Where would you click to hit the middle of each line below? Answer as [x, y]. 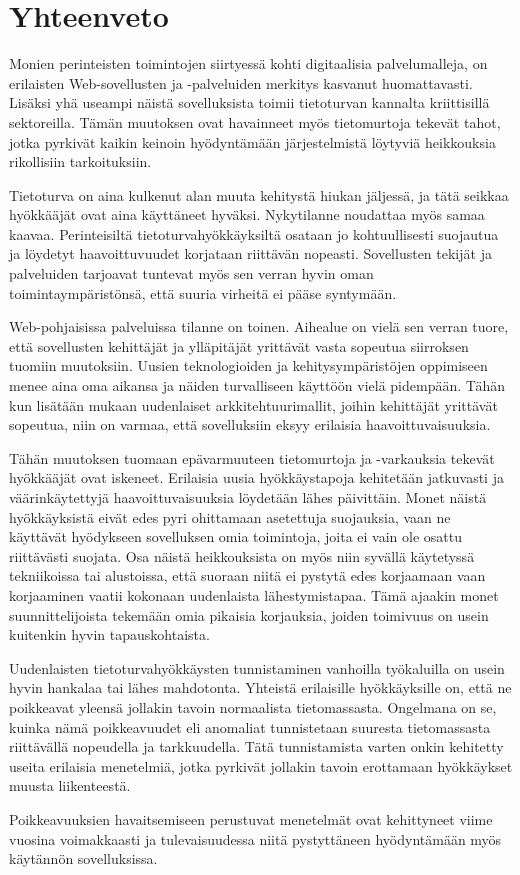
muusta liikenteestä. [70, 785]
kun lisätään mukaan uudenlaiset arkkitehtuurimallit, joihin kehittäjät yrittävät [253, 404]
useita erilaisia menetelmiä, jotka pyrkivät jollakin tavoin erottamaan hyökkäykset [261, 765]
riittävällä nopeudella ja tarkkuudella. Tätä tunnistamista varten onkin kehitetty [256, 746]
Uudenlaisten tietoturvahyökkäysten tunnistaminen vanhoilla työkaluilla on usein [257, 667]
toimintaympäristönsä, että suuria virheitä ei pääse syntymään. [203, 292]
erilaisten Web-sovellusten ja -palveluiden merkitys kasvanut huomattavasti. [241, 82]
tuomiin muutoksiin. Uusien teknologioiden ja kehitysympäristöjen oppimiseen [248, 365]
